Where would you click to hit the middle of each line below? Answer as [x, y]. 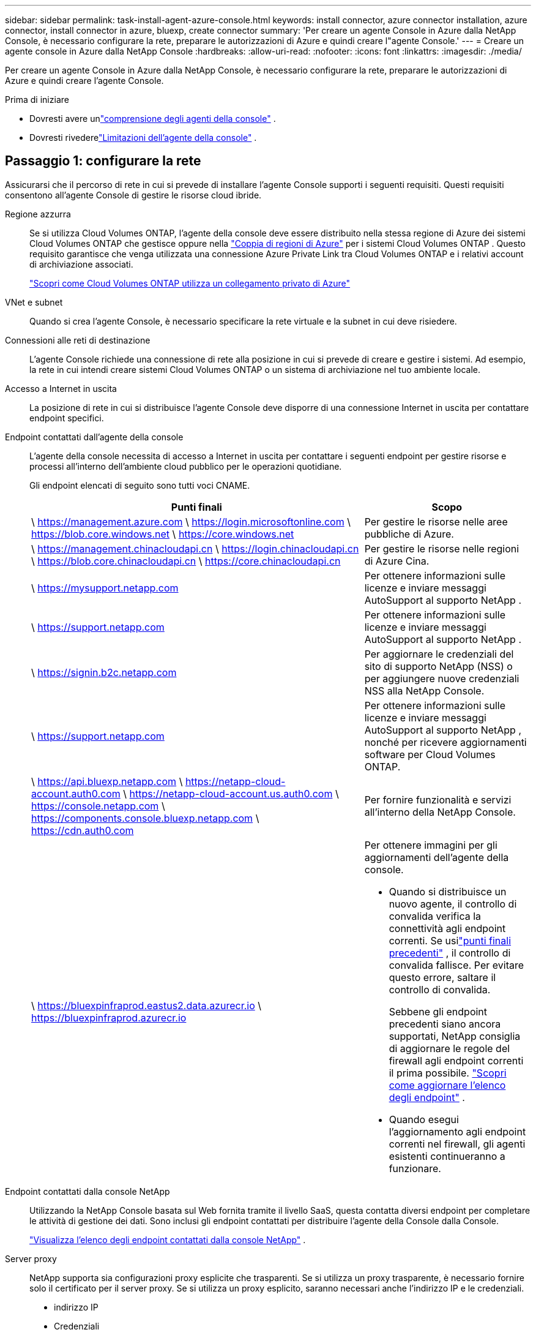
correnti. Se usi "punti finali [450, 940]
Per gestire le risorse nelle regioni [442, 548]
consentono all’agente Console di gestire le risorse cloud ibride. [133, 195]
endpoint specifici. [67, 418]
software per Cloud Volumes [430, 754]
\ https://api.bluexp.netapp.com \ [107, 781]
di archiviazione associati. [81, 264]
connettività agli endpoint [447, 928]
